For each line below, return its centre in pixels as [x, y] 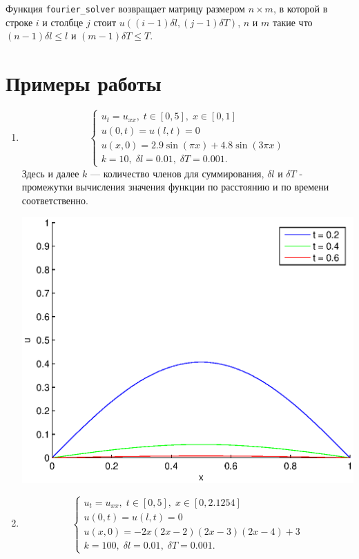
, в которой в [300, 8]
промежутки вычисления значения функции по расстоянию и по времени [175, 187]
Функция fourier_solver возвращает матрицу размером [125, 8]
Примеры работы [84, 83]
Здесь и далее [50, 173]
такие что [292, 22]
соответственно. [55, 200]
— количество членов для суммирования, [177, 173]
